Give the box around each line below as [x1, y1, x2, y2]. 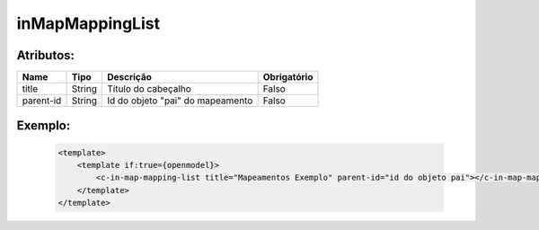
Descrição [106, 71, 152, 84]
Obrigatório [262, 71, 314, 84]
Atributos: [16, 48, 75, 63]
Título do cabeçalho [106, 83, 192, 95]
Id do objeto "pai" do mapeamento [106, 94, 253, 107]
